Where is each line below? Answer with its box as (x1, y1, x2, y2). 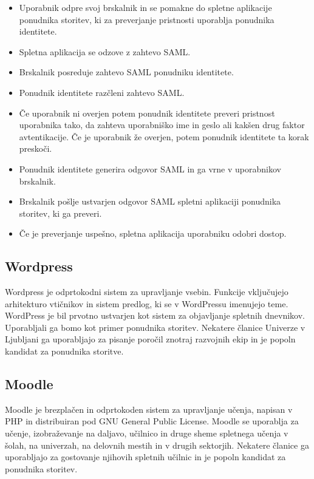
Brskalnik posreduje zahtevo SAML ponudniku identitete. (19, 66, 234, 78)
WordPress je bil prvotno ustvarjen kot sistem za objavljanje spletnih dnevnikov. (5, 309, 305, 322)
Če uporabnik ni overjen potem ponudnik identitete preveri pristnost (19, 106, 275, 119)
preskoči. (19, 142, 52, 155)
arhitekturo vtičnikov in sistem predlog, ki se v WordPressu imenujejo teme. (5, 297, 288, 310)
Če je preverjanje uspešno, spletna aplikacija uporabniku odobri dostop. (19, 227, 287, 240)
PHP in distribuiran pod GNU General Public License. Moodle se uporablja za (5, 415, 299, 427)
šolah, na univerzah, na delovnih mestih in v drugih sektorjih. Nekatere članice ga (5, 438, 309, 451)
